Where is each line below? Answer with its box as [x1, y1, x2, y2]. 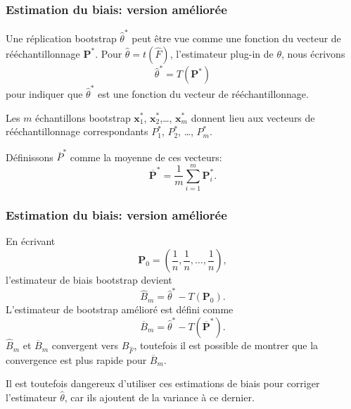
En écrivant [6, 234, 56, 248]
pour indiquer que [6, 86, 83, 101]
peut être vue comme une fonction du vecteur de [132, 30, 341, 45]
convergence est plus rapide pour [6, 352, 147, 367]
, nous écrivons [281, 46, 345, 61]
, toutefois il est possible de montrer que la [134, 338, 319, 353]
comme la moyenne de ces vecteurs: [70, 149, 222, 164]
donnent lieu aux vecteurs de [191, 110, 315, 125]
